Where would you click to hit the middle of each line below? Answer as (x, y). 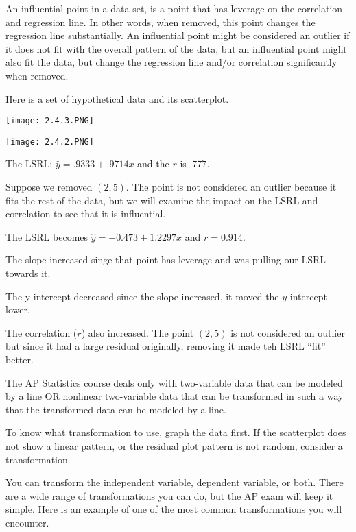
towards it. (28, 273)
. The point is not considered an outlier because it (231, 187)
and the (153, 164)
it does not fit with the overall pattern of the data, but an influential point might (176, 48)
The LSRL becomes (47, 236)
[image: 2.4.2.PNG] (50, 142)
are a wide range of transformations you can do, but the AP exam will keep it (169, 495)
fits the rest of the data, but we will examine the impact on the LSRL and (162, 200)
